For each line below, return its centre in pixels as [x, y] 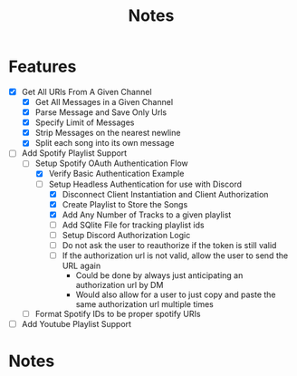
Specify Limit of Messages [85, 122]
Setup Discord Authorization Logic [126, 235]
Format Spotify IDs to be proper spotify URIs [118, 314]
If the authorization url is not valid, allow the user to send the [175, 255]
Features [43, 67]
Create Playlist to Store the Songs [125, 204]
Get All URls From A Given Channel [86, 92]
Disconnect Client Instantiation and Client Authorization [165, 194]
